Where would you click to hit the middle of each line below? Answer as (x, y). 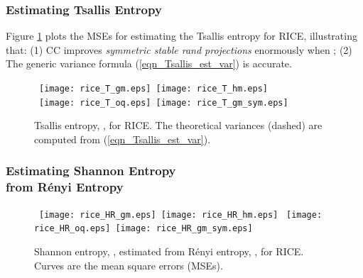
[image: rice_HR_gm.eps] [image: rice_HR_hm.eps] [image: (181, 215)
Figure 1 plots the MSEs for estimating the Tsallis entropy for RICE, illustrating (181, 36)
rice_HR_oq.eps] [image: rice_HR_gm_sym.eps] (143, 229)
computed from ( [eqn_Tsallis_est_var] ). (123, 139)
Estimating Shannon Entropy (91, 171)
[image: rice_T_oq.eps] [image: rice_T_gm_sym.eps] (164, 102)
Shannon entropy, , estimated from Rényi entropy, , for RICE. (169, 251)
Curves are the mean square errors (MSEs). (129, 265)
